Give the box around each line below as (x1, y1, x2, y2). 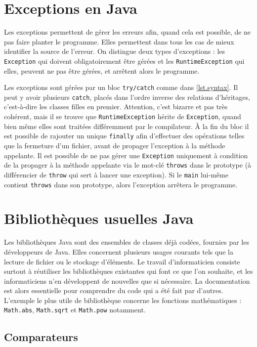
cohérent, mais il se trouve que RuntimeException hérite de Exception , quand (4, 111, 241, 122)
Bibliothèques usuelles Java (4, 208, 194, 228)
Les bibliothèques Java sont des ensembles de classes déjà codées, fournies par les (4, 237, 249, 247)
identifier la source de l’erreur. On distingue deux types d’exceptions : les (4, 46, 225, 56)
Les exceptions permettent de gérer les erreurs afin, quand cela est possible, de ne (4, 27, 251, 37)
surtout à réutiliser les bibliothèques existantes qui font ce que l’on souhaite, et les (4, 266, 253, 276)
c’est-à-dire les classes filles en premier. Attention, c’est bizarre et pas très (4, 101, 228, 112)
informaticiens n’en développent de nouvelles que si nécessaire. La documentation (4, 275, 250, 286)
